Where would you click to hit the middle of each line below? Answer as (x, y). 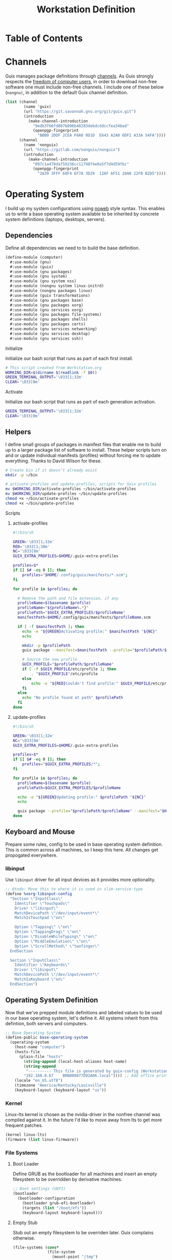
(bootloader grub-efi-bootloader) (59, 1203)
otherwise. (24, 1238)
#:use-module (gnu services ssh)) (47, 338)
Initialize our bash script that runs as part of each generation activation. (81, 402)
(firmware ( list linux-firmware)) (42, 1140)
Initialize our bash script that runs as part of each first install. (69, 358)
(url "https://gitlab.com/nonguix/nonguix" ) (72, 150)
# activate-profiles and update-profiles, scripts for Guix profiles (81, 484)
